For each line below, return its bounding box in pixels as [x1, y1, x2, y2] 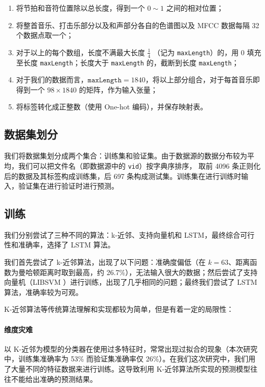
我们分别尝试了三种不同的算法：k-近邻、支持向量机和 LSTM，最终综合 [4, 229, 240, 240]
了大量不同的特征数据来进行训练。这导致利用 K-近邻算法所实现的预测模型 [4, 363, 251, 374]
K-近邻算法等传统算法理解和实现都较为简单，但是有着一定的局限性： [4, 304, 234, 314]
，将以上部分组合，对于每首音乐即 [145, 74, 260, 85]
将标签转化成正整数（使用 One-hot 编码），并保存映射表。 [16, 101, 207, 112]
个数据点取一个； [16, 30, 74, 40]
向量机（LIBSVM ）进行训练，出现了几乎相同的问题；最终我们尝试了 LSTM [4, 277, 257, 287]
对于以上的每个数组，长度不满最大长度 [16, 47, 145, 57]
